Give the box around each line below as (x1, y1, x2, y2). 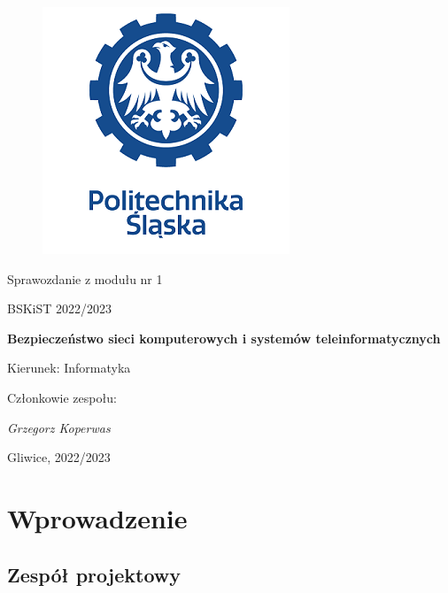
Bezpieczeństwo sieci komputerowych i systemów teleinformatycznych (7, 328, 441, 347)
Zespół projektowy (7, 560, 181, 588)
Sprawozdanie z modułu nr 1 (7, 269, 163, 288)
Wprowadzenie (7, 499, 188, 535)
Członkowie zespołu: (7, 388, 117, 406)
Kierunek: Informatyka (7, 358, 131, 377)
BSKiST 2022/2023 (7, 299, 112, 318)
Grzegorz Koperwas (7, 418, 111, 436)
